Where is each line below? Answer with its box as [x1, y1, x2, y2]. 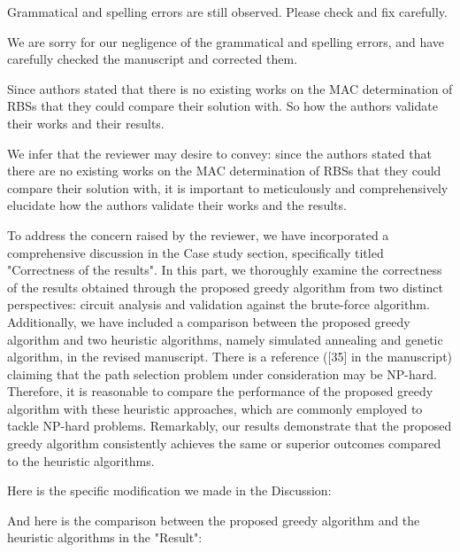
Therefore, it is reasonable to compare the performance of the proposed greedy [7, 382, 433, 400]
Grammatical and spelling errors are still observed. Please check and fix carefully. [7, 3, 448, 20]
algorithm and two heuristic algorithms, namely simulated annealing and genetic [7, 330, 443, 348]
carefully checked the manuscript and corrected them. [7, 50, 298, 68]
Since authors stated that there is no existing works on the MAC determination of [7, 79, 453, 97]
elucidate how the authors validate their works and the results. [7, 196, 347, 214]
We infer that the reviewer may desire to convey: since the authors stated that [7, 144, 432, 162]
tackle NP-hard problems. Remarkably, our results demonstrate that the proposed [7, 416, 452, 435]
